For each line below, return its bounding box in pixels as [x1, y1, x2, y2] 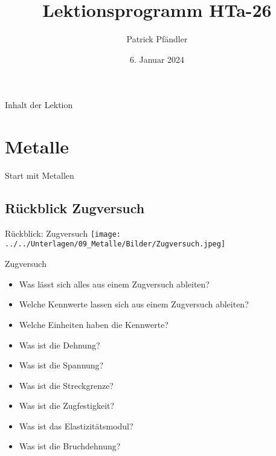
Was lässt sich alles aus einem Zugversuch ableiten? [19, 277, 210, 290]
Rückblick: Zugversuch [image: [5, 226, 121, 239]
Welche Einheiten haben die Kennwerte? [19, 318, 168, 330]
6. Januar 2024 [129, 53, 185, 65]
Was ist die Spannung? [19, 359, 104, 371]
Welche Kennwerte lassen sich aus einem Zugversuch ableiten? [19, 298, 249, 310]
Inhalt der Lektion [5, 98, 73, 111]
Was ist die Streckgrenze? [19, 379, 114, 391]
